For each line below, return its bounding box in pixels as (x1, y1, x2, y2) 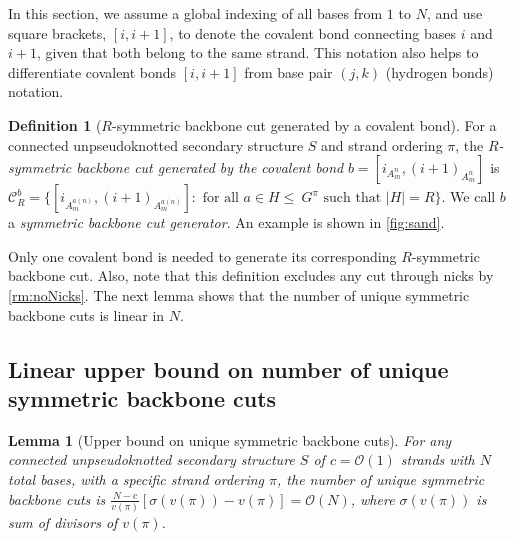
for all (202, 191, 239, 206)
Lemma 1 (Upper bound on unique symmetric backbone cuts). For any (8, 429, 452, 450)
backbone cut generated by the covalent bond (76, 157, 344, 178)
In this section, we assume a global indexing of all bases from (8, 3, 383, 23)
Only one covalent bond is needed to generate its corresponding (8, 245, 397, 266)
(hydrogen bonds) (385, 61, 494, 82)
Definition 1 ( (8, 114, 102, 135)
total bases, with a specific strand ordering (8, 468, 265, 489)
